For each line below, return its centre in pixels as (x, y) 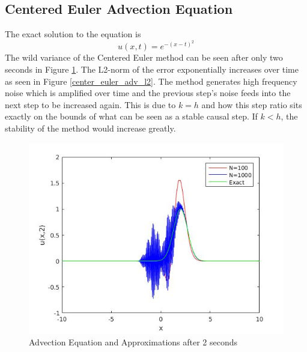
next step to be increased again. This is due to (90, 104)
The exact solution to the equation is (73, 34)
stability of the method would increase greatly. (90, 128)
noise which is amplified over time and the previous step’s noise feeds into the (148, 93)
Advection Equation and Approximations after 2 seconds (133, 342)
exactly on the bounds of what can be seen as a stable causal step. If (131, 116)
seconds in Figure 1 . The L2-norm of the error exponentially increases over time (152, 69)
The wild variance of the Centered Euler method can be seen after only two (144, 57)
